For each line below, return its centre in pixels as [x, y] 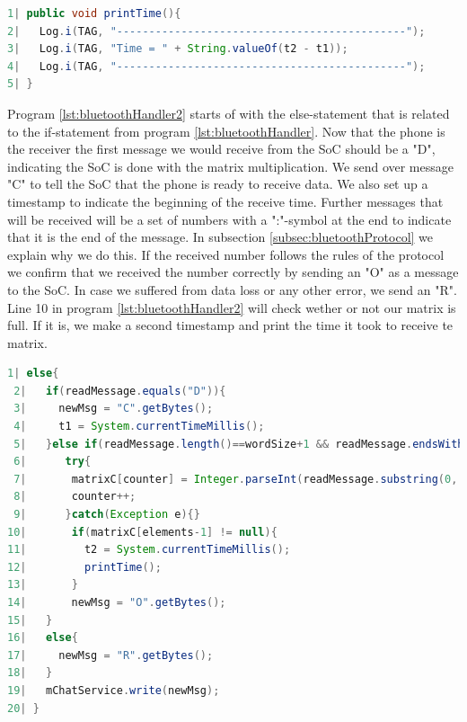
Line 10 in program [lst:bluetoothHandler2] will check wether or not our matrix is [232, 307]
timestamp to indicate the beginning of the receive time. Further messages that [225, 201]
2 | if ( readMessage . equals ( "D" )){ [120, 391]
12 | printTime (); [84, 567]
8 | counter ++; [75, 497]
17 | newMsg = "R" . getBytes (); [110, 655]
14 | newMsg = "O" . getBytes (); [117, 602]
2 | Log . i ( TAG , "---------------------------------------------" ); [216, 31]
